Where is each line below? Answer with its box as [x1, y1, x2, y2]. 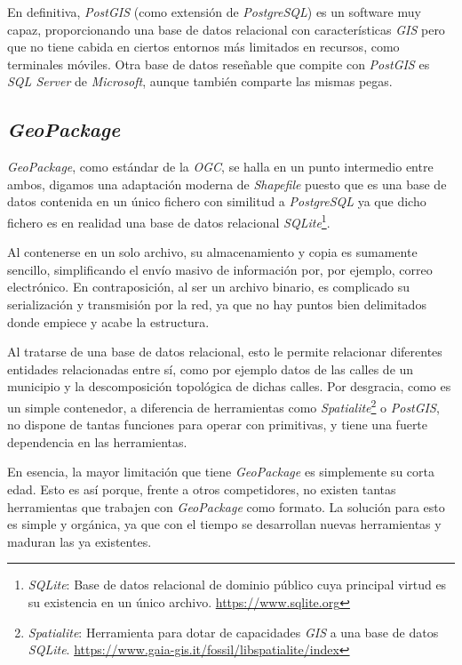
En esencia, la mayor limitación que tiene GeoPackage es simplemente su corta [7, 462, 434, 481]
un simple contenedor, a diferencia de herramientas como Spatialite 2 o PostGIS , [7, 395, 440, 416]
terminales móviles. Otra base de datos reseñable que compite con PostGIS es [7, 54, 430, 73]
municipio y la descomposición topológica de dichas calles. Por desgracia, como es [7, 377, 451, 396]
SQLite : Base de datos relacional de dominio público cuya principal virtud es [28, 575, 447, 594]
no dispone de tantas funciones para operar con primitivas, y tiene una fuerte [7, 415, 428, 434]
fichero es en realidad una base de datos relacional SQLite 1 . [7, 210, 331, 231]
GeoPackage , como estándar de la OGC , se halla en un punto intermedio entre [7, 157, 434, 176]
